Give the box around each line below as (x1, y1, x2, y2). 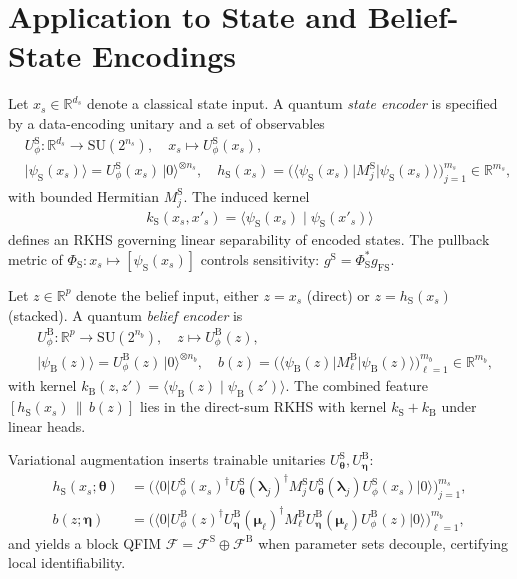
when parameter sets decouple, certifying (258, 532, 509, 553)
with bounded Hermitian (8, 185, 159, 206)
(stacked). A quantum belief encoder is (8, 304, 243, 325)
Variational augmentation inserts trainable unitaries (8, 449, 326, 470)
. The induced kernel (183, 185, 310, 206)
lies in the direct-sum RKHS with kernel (139, 396, 387, 417)
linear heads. (8, 415, 86, 436)
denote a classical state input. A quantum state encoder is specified (86, 93, 498, 114)
